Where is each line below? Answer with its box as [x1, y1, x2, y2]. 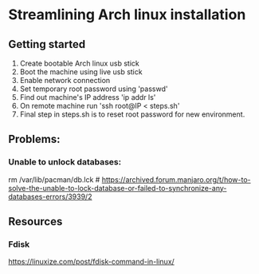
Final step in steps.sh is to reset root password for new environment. [19, 109, 245, 119]
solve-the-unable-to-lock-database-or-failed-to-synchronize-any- [8, 183, 227, 193]
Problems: [8, 133, 61, 146]
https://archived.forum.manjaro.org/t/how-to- [101, 174, 251, 185]
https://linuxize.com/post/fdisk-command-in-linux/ [8, 257, 175, 267]
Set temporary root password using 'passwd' [19, 84, 168, 93]
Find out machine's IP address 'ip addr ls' [19, 93, 156, 101]
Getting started [8, 38, 86, 51]
